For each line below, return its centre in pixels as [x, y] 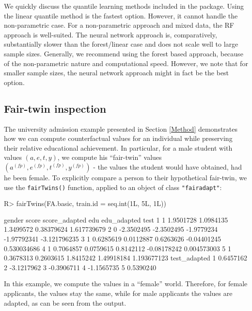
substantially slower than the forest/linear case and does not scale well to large [121, 44]
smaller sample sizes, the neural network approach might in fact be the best [117, 73]
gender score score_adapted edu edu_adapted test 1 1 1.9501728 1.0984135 [116, 219]
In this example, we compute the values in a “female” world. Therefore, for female [126, 284]
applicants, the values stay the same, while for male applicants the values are [118, 293]
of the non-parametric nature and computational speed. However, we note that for [126, 63]
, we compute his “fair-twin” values [110, 157]
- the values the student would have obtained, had [167, 166]
